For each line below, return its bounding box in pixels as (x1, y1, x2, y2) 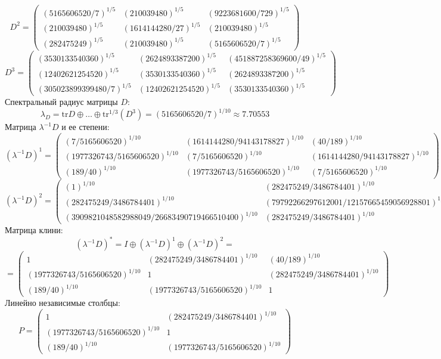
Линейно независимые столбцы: (5, 296, 120, 309)
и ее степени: (61, 120, 110, 133)
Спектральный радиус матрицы (5, 95, 118, 108)
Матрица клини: (5, 224, 63, 236)
